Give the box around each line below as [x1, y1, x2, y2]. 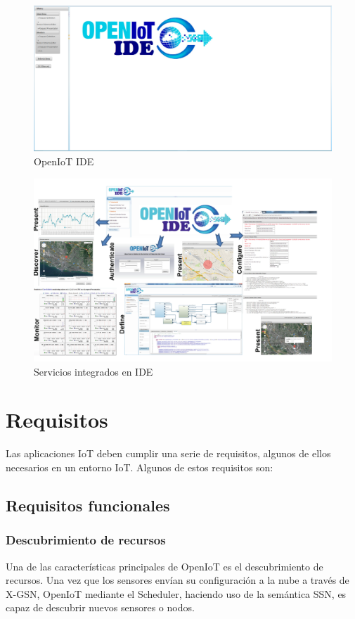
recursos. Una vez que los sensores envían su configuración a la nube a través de [6, 573, 349, 587]
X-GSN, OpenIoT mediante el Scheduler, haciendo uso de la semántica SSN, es [6, 586, 347, 601]
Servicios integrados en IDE [34, 364, 153, 378]
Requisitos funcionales [6, 494, 170, 516]
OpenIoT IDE [34, 154, 94, 169]
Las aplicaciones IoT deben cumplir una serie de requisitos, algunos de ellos [6, 446, 331, 461]
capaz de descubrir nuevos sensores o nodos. [6, 600, 195, 615]
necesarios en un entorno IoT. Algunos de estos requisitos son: [6, 459, 273, 474]
